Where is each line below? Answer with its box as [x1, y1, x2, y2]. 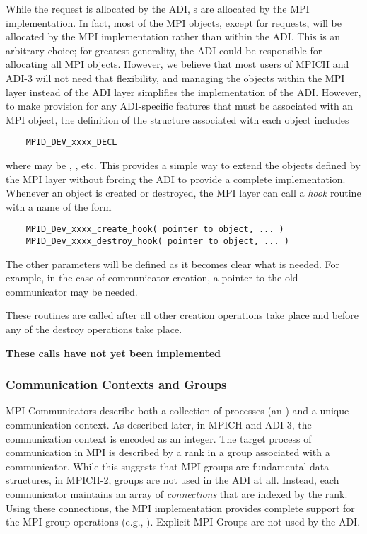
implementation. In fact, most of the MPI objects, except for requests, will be [6, 15, 342, 30]
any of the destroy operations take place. [6, 322, 182, 337]
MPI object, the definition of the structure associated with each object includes [6, 112, 349, 127]
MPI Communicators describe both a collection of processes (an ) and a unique [6, 403, 349, 418]
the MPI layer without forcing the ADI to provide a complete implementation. [6, 171, 346, 186]
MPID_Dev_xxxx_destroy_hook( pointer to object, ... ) [25, 236, 289, 247]
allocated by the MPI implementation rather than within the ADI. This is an [6, 29, 341, 44]
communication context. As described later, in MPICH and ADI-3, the [6, 417, 312, 432]
